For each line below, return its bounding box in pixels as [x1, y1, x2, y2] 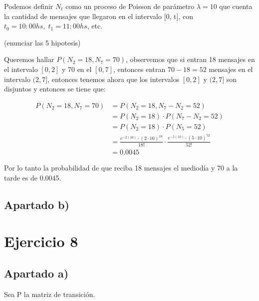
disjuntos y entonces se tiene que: [4, 83, 106, 94]
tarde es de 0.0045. [4, 172, 61, 182]
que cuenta [219, 1, 253, 11]
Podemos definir [4, 1, 53, 11]
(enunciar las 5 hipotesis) [4, 37, 81, 47]
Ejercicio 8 [4, 231, 78, 251]
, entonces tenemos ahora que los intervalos [47, 73, 180, 84]
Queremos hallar [4, 54, 54, 64]
